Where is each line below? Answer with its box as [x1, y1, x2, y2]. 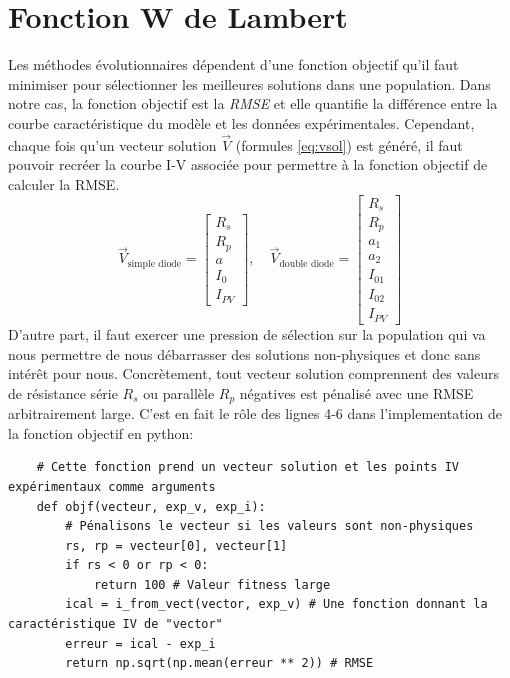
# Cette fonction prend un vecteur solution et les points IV [36, 460, 460, 475]
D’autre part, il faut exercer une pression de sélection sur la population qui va [8, 323, 486, 344]
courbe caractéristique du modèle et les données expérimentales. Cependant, [8, 112, 475, 133]
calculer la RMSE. [8, 173, 120, 194]
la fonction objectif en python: [8, 422, 194, 443]
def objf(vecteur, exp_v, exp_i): [36, 499, 266, 514]
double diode [279, 258, 334, 269]
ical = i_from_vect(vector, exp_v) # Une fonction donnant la [65, 597, 488, 612]
